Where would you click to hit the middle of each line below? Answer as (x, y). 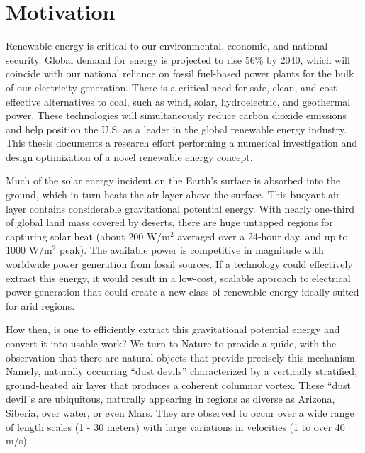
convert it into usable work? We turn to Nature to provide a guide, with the (171, 343)
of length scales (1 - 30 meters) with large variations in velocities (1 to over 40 (175, 426)
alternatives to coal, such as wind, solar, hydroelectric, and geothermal (197, 101)
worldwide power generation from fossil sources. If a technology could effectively (179, 264)
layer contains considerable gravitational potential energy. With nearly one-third (180, 208)
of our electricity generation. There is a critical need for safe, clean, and (161, 87)
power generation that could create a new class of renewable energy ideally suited (182, 292)
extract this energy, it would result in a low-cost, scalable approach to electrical (178, 278)
